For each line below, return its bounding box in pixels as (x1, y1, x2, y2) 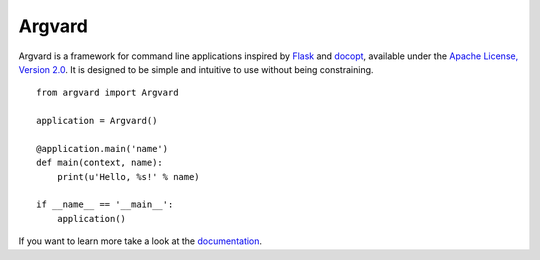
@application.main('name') (36, 143, 169, 154)
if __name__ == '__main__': (36, 199, 174, 210)
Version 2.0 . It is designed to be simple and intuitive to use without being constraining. (18, 63, 374, 75)
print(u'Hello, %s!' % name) (56, 171, 200, 182)
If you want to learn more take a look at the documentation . (18, 235, 263, 247)
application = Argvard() (36, 115, 158, 127)
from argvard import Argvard (36, 87, 179, 99)
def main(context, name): (36, 157, 164, 169)
